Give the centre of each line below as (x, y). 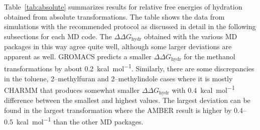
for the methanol (210, 56)
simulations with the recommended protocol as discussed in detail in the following (130, 26)
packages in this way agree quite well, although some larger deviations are (118, 46)
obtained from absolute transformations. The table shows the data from (114, 16)
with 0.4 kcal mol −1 (203, 89)
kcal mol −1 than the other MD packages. (80, 121)
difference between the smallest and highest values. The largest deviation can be (127, 100)
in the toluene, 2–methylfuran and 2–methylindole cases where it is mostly (118, 78)
